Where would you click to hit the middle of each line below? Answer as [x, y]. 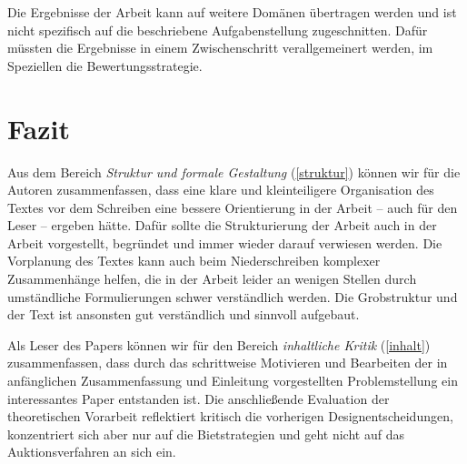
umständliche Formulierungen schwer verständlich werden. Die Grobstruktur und [233, 296]
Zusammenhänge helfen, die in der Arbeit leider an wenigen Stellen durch [212, 279]
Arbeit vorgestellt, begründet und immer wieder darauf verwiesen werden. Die [225, 242]
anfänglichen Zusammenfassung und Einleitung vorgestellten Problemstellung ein [233, 381]
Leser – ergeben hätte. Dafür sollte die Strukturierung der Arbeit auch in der [222, 225]
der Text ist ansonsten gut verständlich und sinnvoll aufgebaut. [184, 314]
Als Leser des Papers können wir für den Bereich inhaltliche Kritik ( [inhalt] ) [219, 344]
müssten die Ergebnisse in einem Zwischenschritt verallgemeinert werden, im [220, 48]
